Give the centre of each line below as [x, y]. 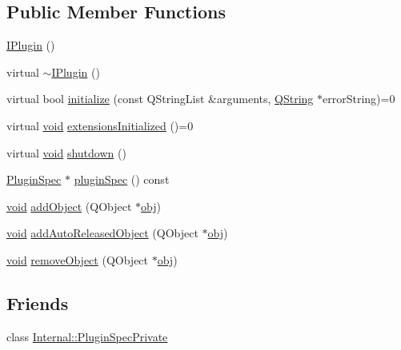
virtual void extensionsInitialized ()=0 [100, 125]
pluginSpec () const [122, 179]
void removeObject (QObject [78, 259]
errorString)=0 [359, 99]
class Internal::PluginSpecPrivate [87, 336]
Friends [38, 302]
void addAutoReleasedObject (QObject [102, 233]
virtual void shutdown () [66, 152]
